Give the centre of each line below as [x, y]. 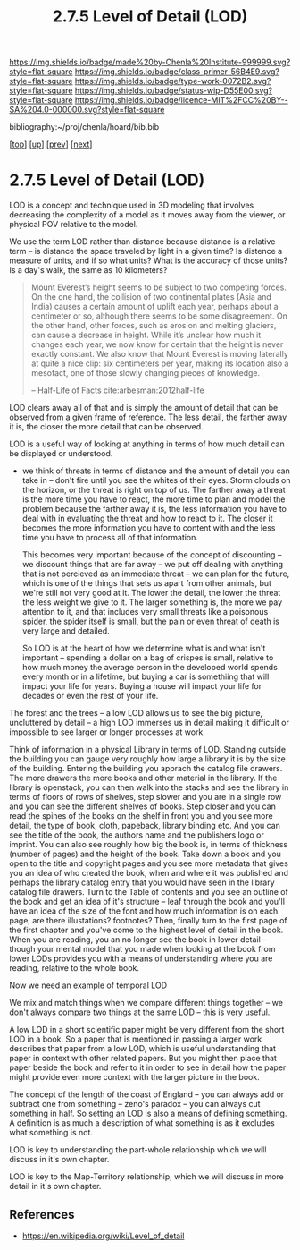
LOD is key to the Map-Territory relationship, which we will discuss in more [146, 1177]
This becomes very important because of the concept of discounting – [152, 555]
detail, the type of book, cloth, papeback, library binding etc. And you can [145, 826]
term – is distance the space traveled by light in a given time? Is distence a [146, 251]
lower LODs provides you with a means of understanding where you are [141, 958]
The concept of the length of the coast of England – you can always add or [147, 1094]
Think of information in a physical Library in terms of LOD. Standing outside [148, 750]
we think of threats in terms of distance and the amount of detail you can [156, 471]
